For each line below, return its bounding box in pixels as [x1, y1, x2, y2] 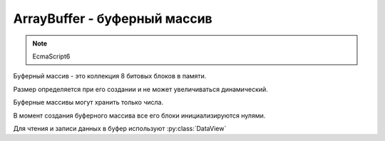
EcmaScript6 [32, 52, 71, 61]
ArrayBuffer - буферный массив [13, 11, 213, 26]
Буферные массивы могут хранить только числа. [13, 98, 164, 107]
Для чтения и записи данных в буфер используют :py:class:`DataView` [13, 124, 227, 132]
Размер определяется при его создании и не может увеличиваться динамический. [13, 85, 269, 93]
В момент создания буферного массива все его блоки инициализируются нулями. [13, 111, 266, 120]
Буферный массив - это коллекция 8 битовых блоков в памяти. [13, 72, 207, 80]
